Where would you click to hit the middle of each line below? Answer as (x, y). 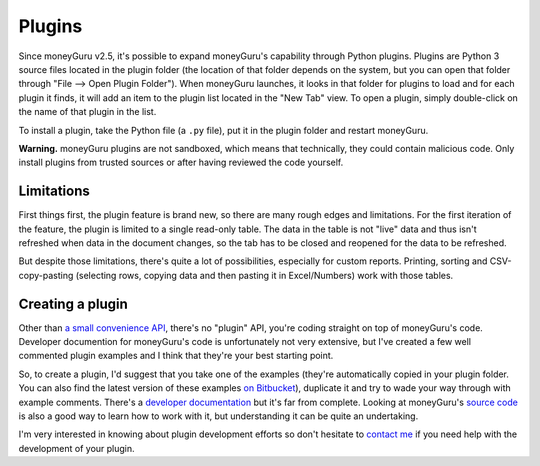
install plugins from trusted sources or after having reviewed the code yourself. (181, 162)
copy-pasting (46, 275)
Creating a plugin (73, 303)
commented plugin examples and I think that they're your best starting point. (176, 356)
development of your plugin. (76, 448)
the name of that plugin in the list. (87, 112)
